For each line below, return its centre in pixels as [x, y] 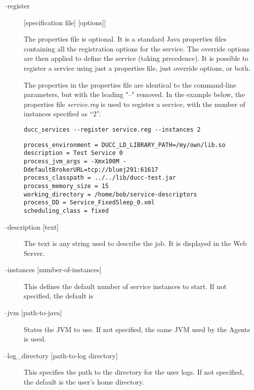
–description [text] [31, 226]
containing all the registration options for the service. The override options [137, 48]
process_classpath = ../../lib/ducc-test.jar [100, 178]
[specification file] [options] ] [65, 22]
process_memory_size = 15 [66, 186]
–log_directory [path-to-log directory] [61, 355]
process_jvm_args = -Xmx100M [72, 161]
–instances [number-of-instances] [53, 269]
